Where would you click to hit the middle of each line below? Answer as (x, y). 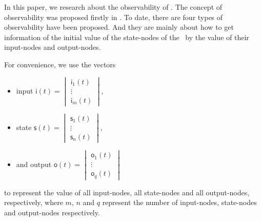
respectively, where (34, 202)
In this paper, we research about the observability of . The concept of (113, 7)
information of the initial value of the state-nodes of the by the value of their (127, 37)
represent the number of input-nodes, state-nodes (179, 202)
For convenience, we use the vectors (60, 64)
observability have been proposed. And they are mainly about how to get (119, 27)
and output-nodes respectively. (52, 212)
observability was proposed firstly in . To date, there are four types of (114, 17)
